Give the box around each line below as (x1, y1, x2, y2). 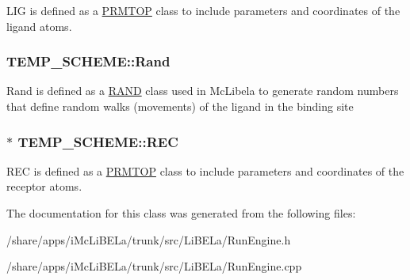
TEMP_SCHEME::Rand (6, 51, 171, 71)
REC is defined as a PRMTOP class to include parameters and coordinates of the (6, 162, 404, 179)
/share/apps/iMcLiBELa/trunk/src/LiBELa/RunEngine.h (6, 231, 291, 248)
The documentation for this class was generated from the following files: (6, 205, 356, 221)
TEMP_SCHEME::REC (17, 131, 178, 151)
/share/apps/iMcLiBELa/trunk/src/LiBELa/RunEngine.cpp (6, 258, 302, 274)
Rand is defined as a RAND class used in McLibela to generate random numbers (6, 82, 399, 99)
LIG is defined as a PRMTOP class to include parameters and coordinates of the (6, 2, 400, 18)
